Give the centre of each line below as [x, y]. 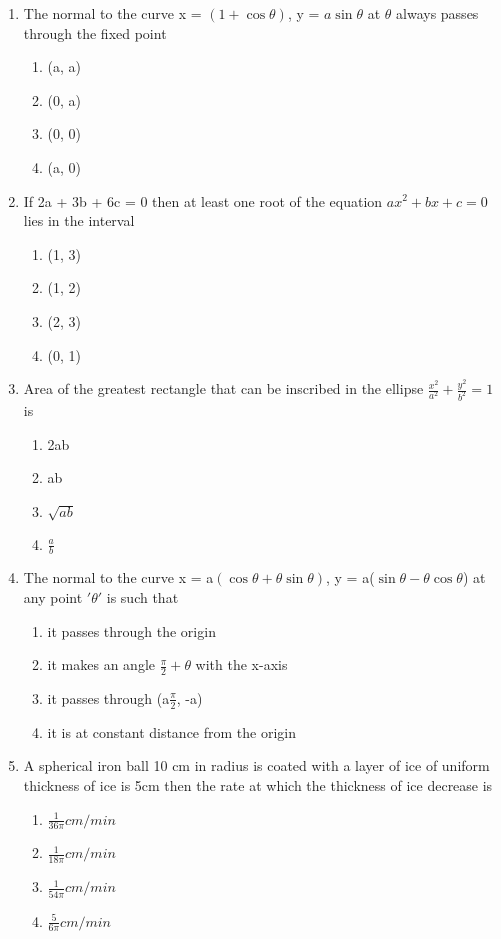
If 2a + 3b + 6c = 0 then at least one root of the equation [203, 200]
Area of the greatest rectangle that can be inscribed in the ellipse [223, 388]
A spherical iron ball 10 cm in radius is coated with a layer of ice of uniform [256, 765]
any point [53, 596]
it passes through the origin [131, 630]
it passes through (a [108, 697]
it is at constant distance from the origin [172, 731]
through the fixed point [95, 32]
